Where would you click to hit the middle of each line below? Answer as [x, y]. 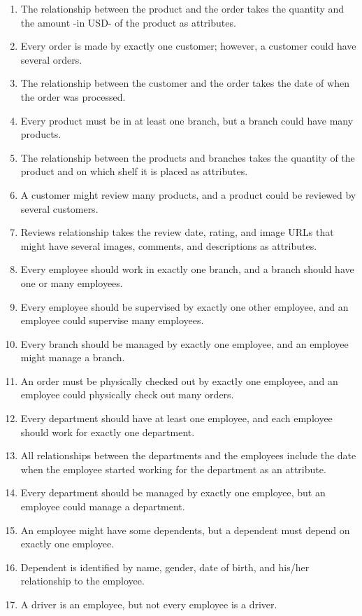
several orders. [51, 59]
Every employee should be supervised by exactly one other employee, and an [184, 306]
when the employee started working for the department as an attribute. [173, 469]
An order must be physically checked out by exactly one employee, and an [179, 380]
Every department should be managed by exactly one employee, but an [173, 492]
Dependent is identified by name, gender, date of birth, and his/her [165, 567]
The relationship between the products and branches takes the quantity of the [188, 157]
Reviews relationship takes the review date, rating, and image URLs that [177, 232]
